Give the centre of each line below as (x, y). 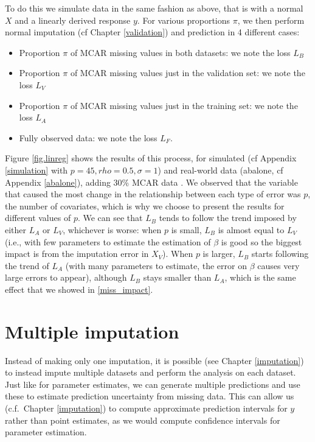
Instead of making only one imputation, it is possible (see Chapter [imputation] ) (154, 360)
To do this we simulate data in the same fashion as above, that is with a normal (154, 8)
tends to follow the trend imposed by (228, 218)
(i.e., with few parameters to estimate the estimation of (108, 241)
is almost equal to (251, 229)
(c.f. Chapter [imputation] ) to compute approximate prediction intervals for (146, 408)
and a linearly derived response (73, 20)
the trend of (27, 265)
